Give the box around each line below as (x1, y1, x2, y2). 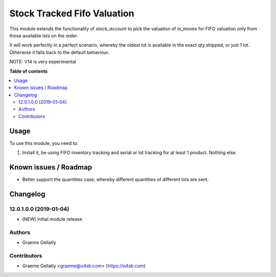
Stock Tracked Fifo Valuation (9, 8, 134, 19)
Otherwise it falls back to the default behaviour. (9, 49, 109, 55)
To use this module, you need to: (9, 140, 79, 146)
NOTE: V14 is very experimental (9, 59, 76, 65)
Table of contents (9, 68, 48, 74)
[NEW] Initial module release (22, 216, 82, 222)
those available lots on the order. (9, 32, 79, 38)
